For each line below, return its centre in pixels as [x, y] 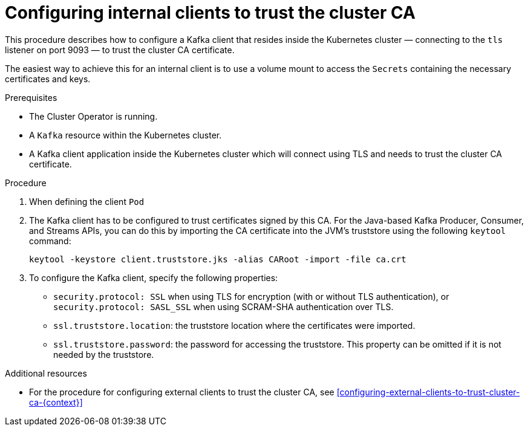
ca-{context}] [56, 402]
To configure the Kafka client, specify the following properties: [154, 277]
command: [50, 241]
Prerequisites [31, 97]
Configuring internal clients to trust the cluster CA [210, 13]
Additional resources [46, 373]
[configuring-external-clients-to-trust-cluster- [428, 392]
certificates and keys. [48, 79]
